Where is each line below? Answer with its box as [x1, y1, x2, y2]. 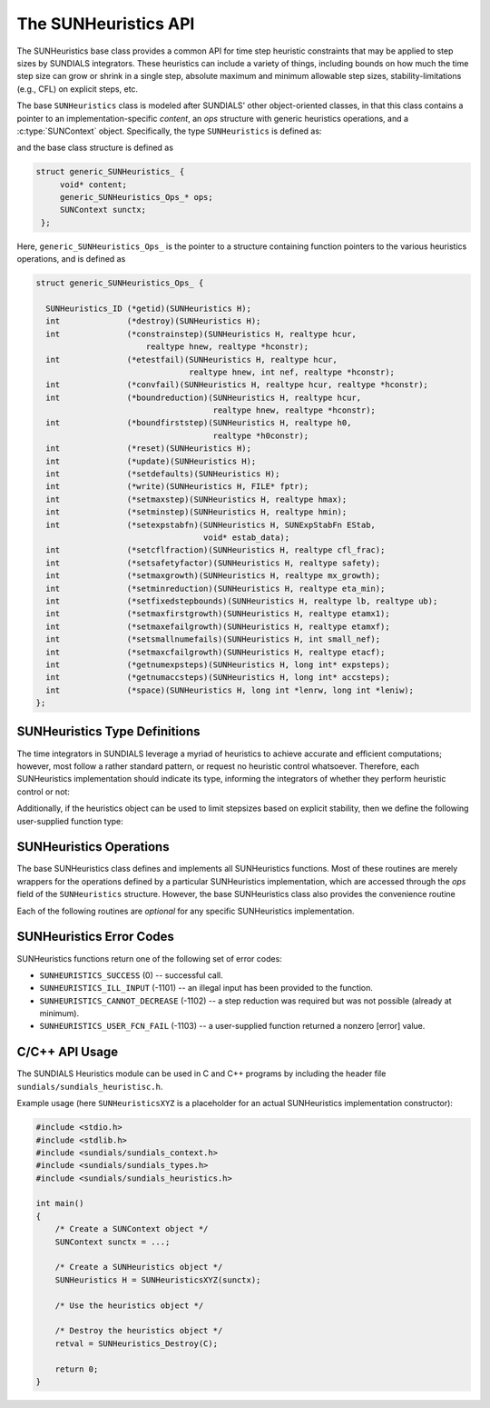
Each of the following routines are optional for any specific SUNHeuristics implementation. [16, 905, 355, 916]
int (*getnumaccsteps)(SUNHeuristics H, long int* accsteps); [45, 673, 390, 683]
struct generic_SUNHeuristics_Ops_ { [35, 278, 204, 288]
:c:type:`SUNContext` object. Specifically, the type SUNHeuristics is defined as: [16, 125, 322, 136]
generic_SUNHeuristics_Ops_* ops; [59, 192, 213, 203]
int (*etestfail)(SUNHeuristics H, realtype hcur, [45, 354, 338, 364]
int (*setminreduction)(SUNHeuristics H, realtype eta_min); [45, 583, 386, 594]
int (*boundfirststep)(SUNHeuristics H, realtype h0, [45, 418, 352, 428]
